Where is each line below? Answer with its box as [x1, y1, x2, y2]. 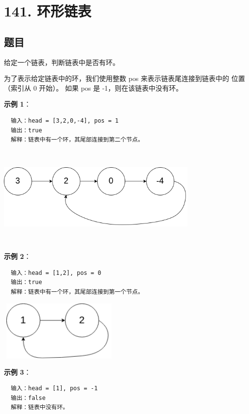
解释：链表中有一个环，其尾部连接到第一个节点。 [11, 288, 144, 296]
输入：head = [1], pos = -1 [11, 385, 98, 392]
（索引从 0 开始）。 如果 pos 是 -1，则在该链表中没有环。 [4, 82, 183, 93]
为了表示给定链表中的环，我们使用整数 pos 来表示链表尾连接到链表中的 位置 [4, 73, 245, 83]
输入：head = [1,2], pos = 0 [11, 269, 101, 276]
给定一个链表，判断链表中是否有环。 [4, 57, 119, 67]
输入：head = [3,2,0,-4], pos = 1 [11, 117, 119, 124]
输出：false [11, 394, 46, 401]
